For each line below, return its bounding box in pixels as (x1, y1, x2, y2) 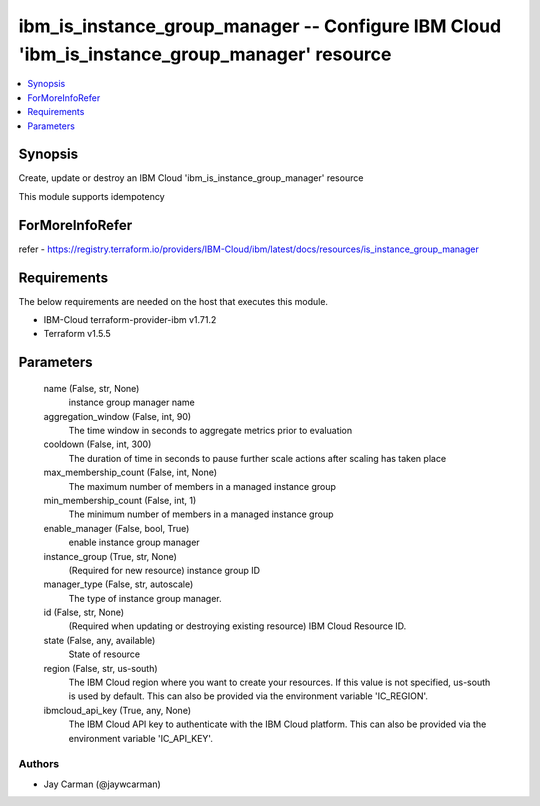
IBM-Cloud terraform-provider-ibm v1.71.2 (43, 314, 217, 326)
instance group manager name (68, 396, 195, 409)
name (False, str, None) (43, 382, 140, 394)
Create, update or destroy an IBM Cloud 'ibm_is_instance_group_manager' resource (18, 172, 364, 184)
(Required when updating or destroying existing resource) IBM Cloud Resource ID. (68, 620, 407, 632)
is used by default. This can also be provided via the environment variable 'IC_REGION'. (68, 690, 429, 702)
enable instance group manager (68, 536, 200, 549)
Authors (18, 757, 60, 771)
